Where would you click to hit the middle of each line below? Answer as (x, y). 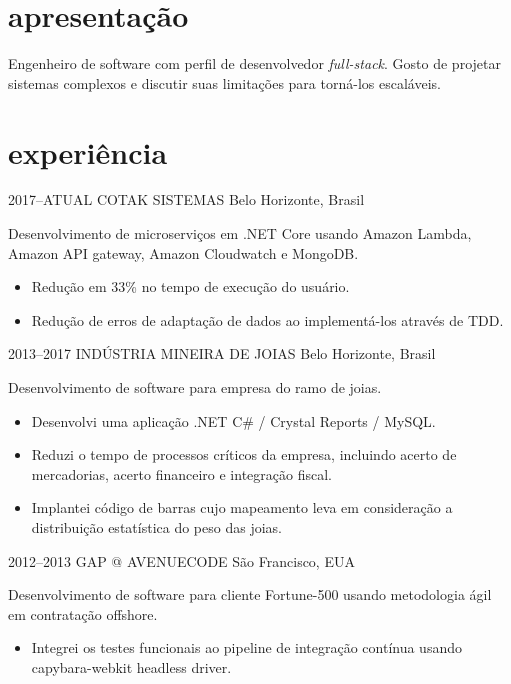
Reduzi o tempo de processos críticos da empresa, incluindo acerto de (244, 454)
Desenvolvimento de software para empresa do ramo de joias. (195, 387)
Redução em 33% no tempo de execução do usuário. (190, 286)
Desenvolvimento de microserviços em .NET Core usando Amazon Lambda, (240, 233)
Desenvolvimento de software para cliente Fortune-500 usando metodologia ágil (250, 594)
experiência (88, 151)
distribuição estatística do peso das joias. (156, 526)
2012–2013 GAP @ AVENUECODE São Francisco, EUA (181, 560)
